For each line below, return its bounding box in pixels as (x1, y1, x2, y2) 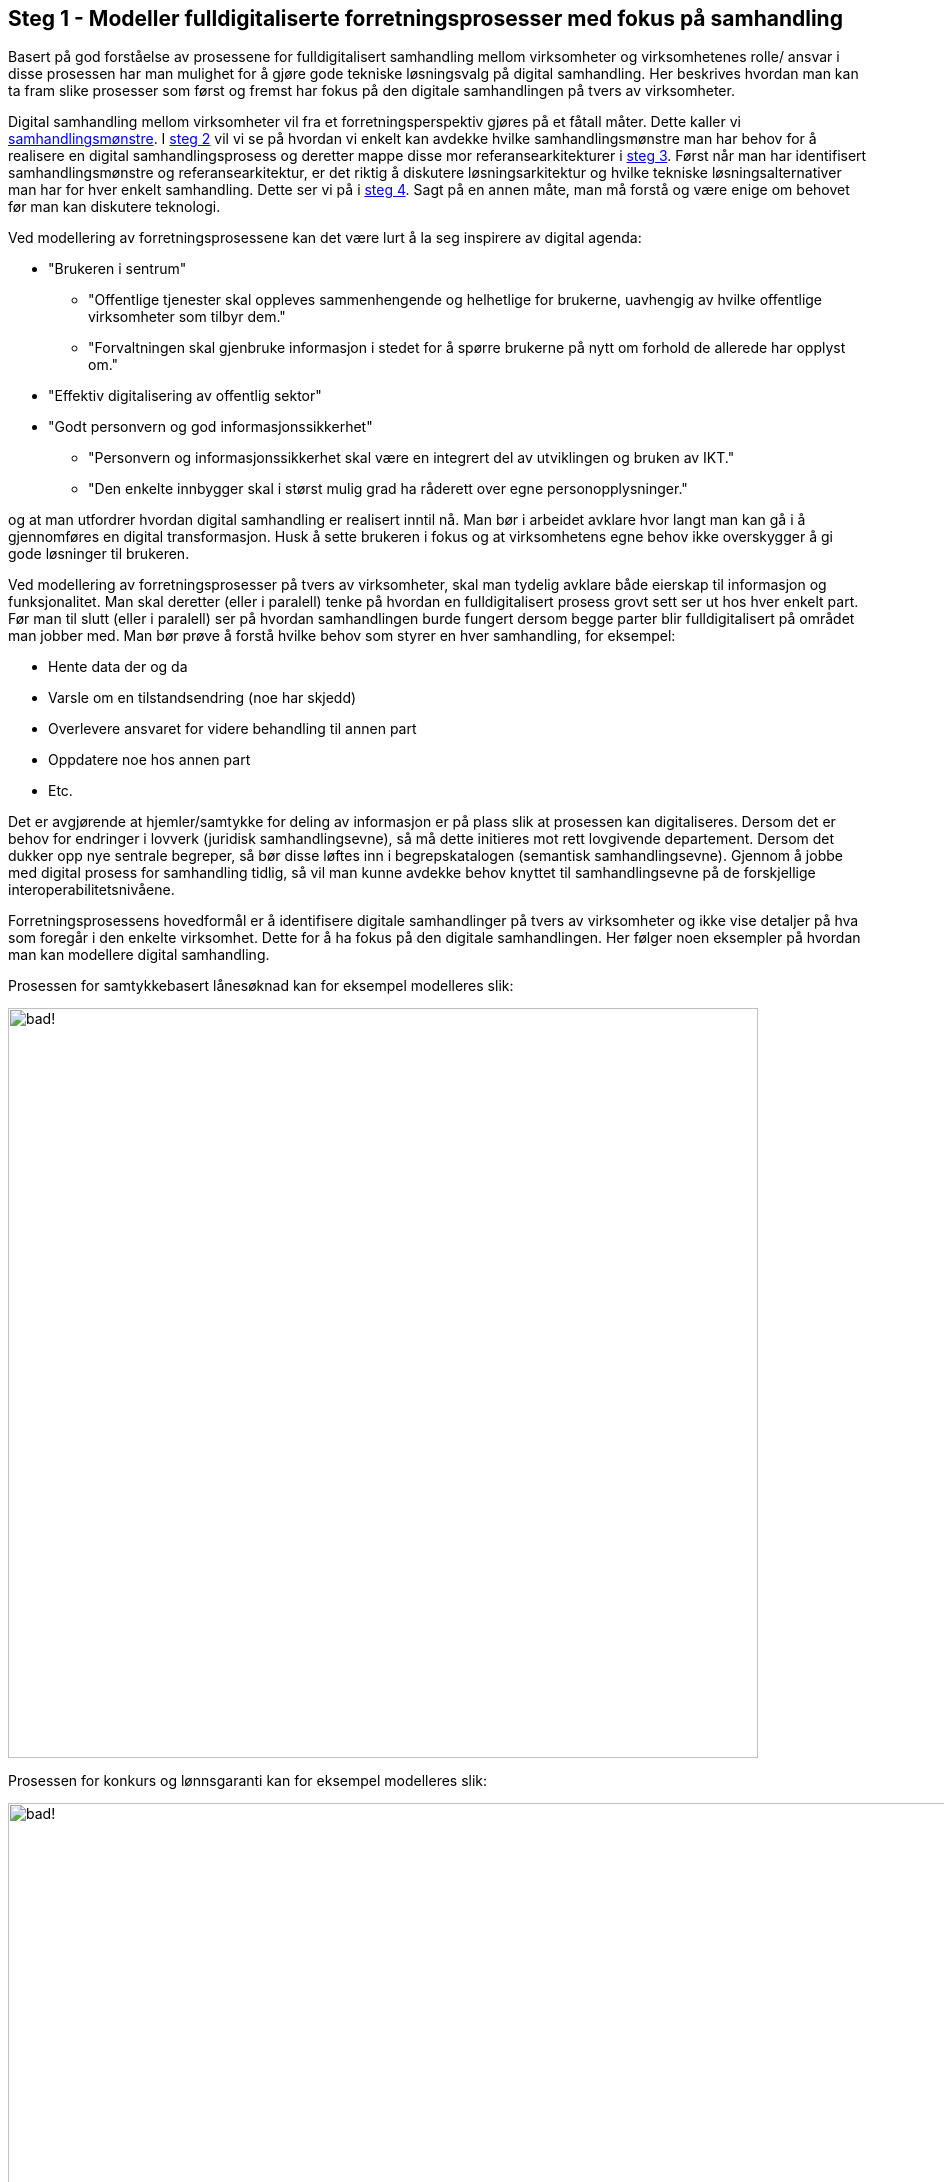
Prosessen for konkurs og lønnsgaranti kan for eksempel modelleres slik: (8, 1772, 488, 1790)
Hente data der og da (48, 658, 188, 676)
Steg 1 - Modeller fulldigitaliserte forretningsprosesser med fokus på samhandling (8, 6, 843, 31)
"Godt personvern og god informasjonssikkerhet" (48, 418, 373, 436)
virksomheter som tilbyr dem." (88, 308, 286, 326)
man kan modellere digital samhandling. (8, 946, 270, 964)
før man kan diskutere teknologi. (8, 198, 221, 216)
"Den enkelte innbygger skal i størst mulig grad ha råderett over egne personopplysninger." (88, 480, 688, 498)
